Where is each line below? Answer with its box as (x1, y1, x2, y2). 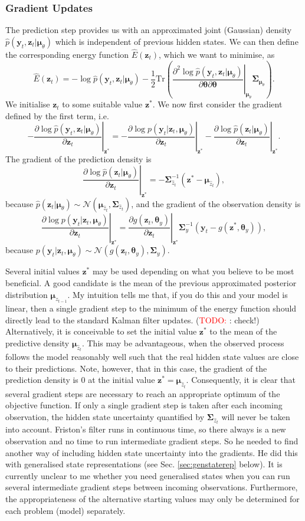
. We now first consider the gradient (152, 98, 283, 110)
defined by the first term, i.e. (5, 109, 109, 122)
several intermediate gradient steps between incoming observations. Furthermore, (5, 481, 298, 493)
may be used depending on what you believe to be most (92, 265, 294, 277)
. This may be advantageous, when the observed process (81, 336, 284, 349)
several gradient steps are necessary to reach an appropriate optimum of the (5, 387, 280, 399)
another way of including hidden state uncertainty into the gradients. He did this (5, 446, 298, 458)
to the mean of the (209, 325, 277, 337)
